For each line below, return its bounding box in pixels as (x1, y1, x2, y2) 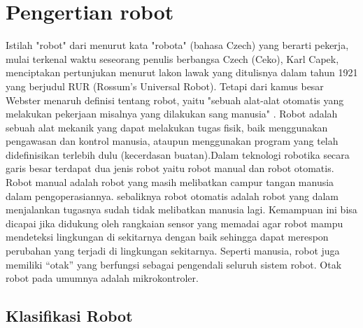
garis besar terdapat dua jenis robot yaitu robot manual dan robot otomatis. (6, 161, 334, 176)
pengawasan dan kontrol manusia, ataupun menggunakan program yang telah (6, 134, 339, 148)
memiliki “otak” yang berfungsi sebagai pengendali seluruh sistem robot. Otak (6, 257, 342, 271)
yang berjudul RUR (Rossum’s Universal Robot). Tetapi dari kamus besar (6, 78, 324, 93)
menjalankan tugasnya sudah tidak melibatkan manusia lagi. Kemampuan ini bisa (6, 202, 357, 217)
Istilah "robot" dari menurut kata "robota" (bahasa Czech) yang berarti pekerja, (6, 38, 349, 52)
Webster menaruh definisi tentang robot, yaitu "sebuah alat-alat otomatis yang (6, 92, 344, 107)
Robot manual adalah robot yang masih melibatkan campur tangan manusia (6, 175, 334, 190)
